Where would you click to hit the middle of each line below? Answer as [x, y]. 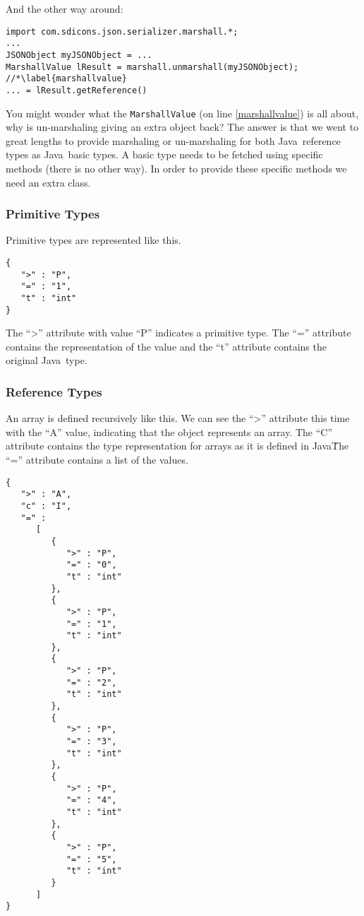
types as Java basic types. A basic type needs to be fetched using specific [164, 154]
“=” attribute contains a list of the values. [97, 460]
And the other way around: [65, 8]
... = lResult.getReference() [77, 90]
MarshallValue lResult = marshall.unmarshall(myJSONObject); [152, 67]
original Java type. [47, 360]
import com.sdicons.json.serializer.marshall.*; [122, 31]
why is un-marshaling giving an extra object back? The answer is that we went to [182, 127]
